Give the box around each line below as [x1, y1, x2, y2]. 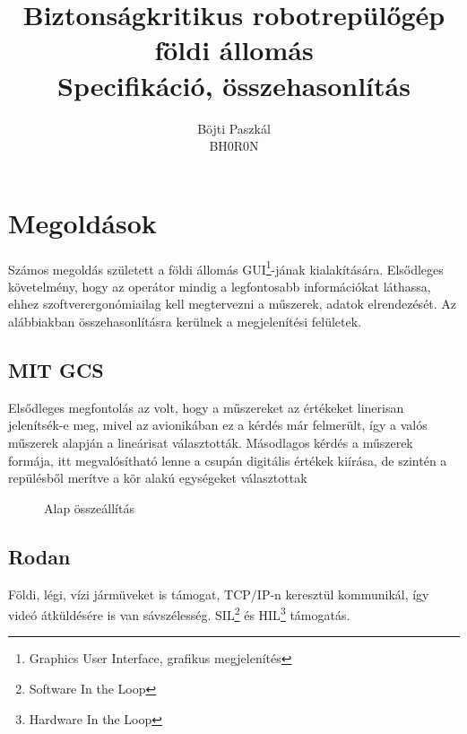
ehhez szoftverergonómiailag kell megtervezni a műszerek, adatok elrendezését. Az [8, 294, 457, 313]
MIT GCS [8, 356, 104, 384]
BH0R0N [209, 136, 259, 155]
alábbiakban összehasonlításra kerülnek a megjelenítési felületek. [8, 312, 362, 331]
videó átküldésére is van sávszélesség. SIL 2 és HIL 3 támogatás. [8, 603, 350, 624]
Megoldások [8, 204, 157, 240]
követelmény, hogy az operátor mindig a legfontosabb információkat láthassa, [8, 276, 431, 295]
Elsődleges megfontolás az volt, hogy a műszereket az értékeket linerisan [8, 398, 404, 416]
